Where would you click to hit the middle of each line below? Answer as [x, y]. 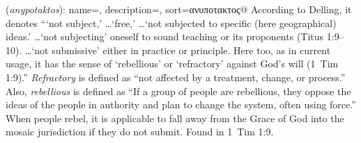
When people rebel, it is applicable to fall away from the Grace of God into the [175, 118]
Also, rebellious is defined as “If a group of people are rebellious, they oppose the [178, 91]
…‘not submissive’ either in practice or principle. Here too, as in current [178, 50]
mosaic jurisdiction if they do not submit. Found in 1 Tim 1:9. [140, 132]
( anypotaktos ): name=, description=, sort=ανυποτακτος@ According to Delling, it [179, 9]
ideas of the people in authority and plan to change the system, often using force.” [181, 104]
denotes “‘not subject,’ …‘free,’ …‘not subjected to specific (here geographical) [171, 23]
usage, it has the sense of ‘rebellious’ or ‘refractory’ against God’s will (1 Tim [172, 64]
